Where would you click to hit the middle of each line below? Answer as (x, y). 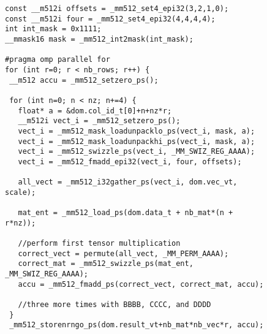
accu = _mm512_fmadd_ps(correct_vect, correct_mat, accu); (141, 284)
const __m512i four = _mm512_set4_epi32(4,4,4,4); (110, 19)
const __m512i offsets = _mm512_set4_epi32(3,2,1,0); (117, 9)
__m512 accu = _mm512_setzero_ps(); (84, 80)
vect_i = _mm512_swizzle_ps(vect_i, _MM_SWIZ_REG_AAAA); (137, 152)
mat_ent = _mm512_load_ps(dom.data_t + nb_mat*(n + (126, 213)
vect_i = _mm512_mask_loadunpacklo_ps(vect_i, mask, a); (137, 131)
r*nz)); (21, 223)
